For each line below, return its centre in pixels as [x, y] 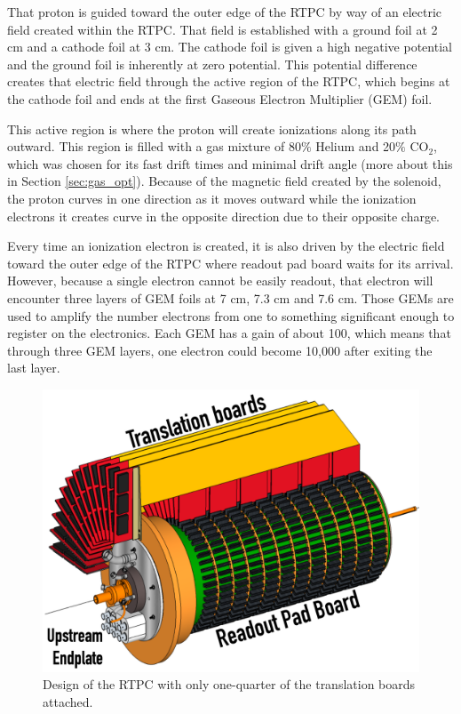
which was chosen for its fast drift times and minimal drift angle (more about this [230, 163]
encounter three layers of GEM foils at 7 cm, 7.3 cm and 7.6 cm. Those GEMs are [230, 297]
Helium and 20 [356, 146]
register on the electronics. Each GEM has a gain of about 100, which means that [229, 333]
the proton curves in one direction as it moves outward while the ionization [212, 198]
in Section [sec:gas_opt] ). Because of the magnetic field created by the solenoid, [224, 181]
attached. [68, 702]
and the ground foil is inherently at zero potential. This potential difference [212, 64]
